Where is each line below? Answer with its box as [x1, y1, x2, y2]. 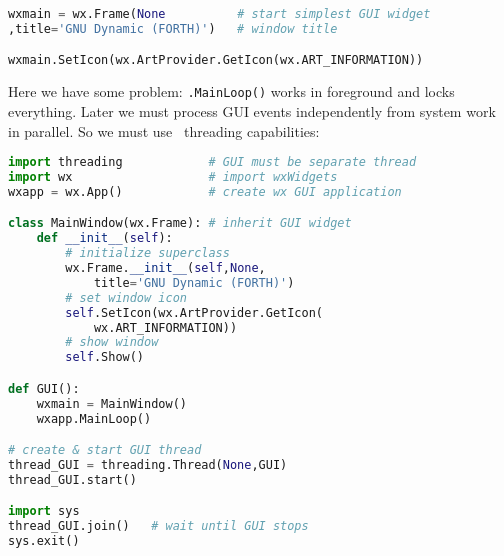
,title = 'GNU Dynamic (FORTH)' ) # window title [8, 21, 338, 36]
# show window [65, 335, 159, 350]
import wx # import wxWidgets [8, 170, 338, 184]
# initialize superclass [65, 246, 230, 261]
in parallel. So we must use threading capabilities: [8, 120, 320, 141]
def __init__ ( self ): [36, 231, 173, 246]
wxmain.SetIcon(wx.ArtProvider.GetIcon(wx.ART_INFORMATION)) [8, 53, 424, 68]
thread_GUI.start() [8, 472, 137, 487]
